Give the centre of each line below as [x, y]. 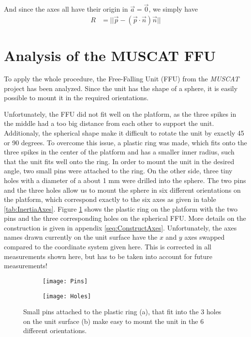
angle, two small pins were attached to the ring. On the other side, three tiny [118, 171]
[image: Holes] [67, 296]
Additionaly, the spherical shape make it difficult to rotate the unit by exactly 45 [124, 132]
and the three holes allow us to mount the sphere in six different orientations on [122, 190]
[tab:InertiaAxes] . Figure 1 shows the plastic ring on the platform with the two [121, 208]
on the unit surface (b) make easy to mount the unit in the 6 [114, 321]
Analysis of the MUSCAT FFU [110, 55]
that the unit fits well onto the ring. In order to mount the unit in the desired [119, 161]
